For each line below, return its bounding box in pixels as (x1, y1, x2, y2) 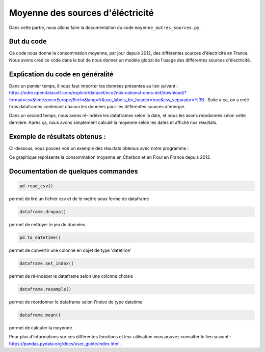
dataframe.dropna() (19, 209, 66, 214)
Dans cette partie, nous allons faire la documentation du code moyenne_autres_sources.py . (9, 25, 201, 30)
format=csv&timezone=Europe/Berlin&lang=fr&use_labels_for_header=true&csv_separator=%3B (9, 96, 205, 103)
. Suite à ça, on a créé (205, 96, 249, 103)
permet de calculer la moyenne (9, 324, 72, 330)
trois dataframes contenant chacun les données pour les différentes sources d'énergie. (9, 103, 185, 109)
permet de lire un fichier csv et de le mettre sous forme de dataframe (9, 196, 149, 202)
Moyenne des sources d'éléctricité (9, 7, 154, 18)
